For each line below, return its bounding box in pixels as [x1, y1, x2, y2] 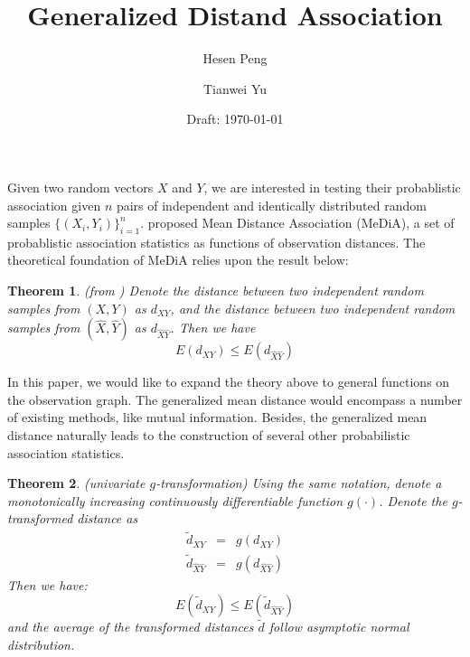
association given [7, 195, 101, 214]
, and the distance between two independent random [170, 298, 456, 317]
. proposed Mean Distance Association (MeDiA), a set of [140, 213, 455, 232]
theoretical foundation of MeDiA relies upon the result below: [7, 250, 349, 269]
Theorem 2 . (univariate [7, 474, 146, 493]
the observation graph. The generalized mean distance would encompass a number [7, 390, 463, 408]
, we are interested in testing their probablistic [203, 177, 461, 196]
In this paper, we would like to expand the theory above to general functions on [7, 372, 450, 391]
